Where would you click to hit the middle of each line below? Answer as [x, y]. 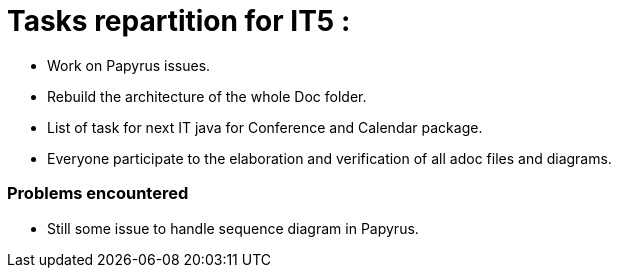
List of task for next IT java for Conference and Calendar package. [265, 127]
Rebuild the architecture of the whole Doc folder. [207, 96]
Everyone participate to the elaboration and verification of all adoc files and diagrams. [329, 158]
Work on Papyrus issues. [129, 65]
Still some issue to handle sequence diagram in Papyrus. [233, 228]
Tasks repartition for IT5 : [179, 21]
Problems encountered [98, 193]
